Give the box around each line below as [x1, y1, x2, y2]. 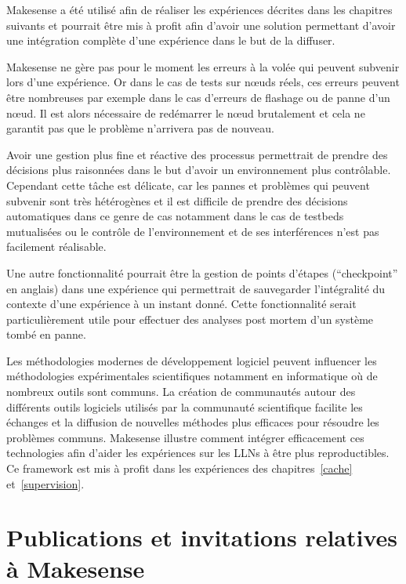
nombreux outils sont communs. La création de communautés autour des [6, 383, 356, 400]
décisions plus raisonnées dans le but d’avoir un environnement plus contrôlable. [6, 161, 391, 178]
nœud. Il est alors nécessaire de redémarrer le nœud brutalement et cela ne [6, 104, 365, 121]
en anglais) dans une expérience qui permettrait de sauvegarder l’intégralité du [6, 280, 386, 296]
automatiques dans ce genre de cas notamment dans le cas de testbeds [6, 208, 344, 224]
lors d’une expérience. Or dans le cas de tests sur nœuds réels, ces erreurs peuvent [6, 74, 400, 90]
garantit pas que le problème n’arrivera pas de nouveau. [6, 120, 274, 136]
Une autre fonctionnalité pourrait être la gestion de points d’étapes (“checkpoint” [6, 264, 398, 281]
